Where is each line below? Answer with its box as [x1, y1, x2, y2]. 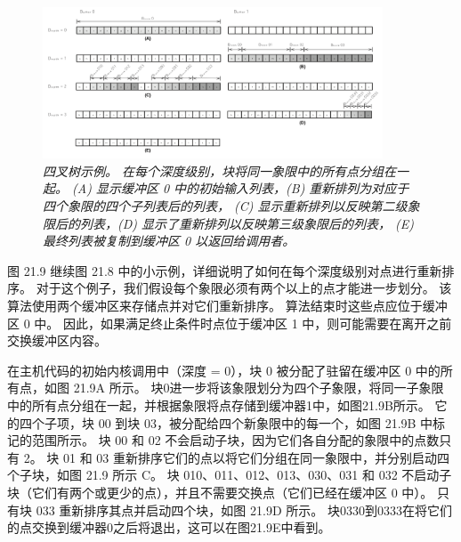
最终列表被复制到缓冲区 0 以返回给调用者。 [43, 231, 295, 250]
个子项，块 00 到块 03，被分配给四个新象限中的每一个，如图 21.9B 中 [31, 413, 433, 432]
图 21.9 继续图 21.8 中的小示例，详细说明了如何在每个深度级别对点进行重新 [7, 261, 442, 279]
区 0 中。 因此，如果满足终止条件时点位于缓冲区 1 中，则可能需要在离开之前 [7, 313, 452, 332]
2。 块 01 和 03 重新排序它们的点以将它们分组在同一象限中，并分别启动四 [23, 448, 449, 466]
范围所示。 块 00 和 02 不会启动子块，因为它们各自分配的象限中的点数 [31, 431, 440, 449]
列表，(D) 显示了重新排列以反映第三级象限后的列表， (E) [79, 214, 414, 232]
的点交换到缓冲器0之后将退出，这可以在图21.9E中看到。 [7, 518, 331, 537]
